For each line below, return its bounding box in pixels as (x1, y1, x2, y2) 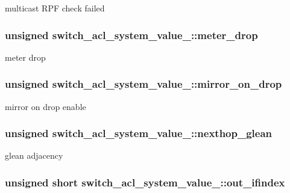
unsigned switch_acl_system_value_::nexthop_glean (5, 126, 273, 141)
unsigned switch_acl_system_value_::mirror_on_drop (5, 76, 282, 91)
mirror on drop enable (5, 100, 86, 112)
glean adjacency (5, 149, 63, 162)
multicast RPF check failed (5, 2, 105, 14)
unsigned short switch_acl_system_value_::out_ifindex (5, 174, 285, 189)
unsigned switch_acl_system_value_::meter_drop (5, 27, 258, 42)
